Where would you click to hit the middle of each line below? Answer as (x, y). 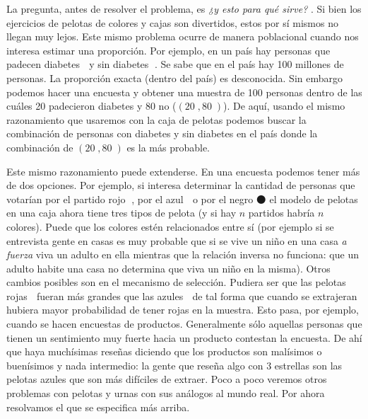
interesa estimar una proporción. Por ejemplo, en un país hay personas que (168, 50)
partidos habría (281, 213)
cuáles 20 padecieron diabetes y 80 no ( (91, 106)
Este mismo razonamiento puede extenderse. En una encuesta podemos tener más (183, 171)
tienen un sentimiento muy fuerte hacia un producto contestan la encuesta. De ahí (184, 337)
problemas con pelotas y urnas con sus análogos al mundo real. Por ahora (166, 393)
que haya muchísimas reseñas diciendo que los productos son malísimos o (164, 351)
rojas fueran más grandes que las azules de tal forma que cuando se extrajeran (182, 295)
